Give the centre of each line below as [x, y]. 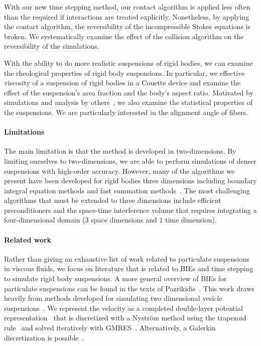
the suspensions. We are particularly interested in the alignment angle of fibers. [126, 112]
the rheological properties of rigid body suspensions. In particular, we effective [124, 73]
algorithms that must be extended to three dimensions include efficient [113, 200]
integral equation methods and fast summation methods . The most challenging [127, 190]
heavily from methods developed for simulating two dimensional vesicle [113, 298]
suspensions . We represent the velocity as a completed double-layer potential [123, 308]
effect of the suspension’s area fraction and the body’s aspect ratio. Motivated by [129, 92]
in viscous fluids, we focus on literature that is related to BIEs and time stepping [129, 268]
